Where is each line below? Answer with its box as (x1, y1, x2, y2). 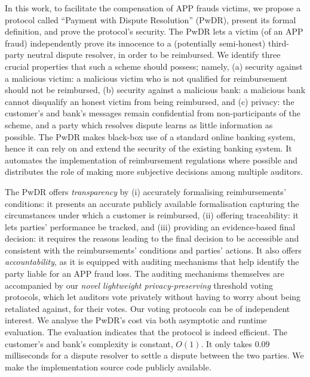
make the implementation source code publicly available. (5, 360, 211, 373)
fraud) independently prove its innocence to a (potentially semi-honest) (5, 36, 266, 49)
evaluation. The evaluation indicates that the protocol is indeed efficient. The (5, 326, 288, 338)
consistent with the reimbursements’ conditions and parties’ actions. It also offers (5, 243, 302, 256)
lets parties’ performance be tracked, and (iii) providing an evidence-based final (5, 220, 296, 233)
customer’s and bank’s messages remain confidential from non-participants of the (5, 107, 300, 119)
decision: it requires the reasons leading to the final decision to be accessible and (5, 232, 299, 245)
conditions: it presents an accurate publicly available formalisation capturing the (5, 197, 299, 209)
